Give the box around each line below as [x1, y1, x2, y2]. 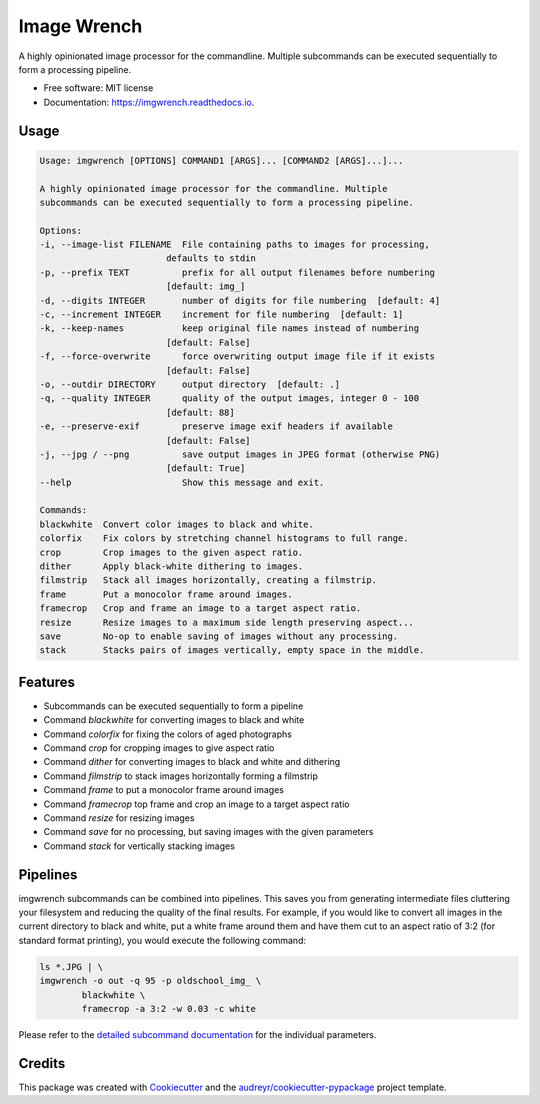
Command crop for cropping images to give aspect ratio [43, 742, 275, 754]
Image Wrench [18, 15, 143, 37]
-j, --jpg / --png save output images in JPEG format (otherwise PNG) [39, 448, 441, 460]
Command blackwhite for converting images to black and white [43, 714, 305, 726]
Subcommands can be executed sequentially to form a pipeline [43, 700, 304, 712]
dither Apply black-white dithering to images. [39, 561, 304, 572]
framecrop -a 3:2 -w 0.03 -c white [81, 1003, 257, 1015]
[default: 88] [165, 406, 235, 418]
